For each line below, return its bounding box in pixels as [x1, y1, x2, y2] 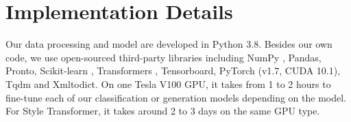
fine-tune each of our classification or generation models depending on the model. [5, 90, 346, 104]
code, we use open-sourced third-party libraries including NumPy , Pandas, [5, 50, 322, 64]
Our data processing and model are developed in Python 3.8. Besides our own [5, 37, 332, 51]
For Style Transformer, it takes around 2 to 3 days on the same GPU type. [5, 104, 320, 118]
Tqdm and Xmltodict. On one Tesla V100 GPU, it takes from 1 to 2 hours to [5, 76, 331, 91]
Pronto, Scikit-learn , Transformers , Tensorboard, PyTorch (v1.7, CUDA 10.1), [5, 63, 341, 78]
